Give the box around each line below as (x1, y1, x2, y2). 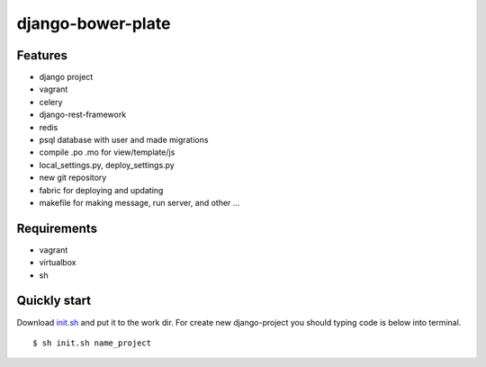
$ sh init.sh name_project (32, 337, 152, 348)
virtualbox (39, 257, 76, 268)
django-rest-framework (39, 109, 127, 121)
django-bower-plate (16, 13, 171, 33)
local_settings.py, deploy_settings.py (39, 159, 175, 170)
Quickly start (16, 293, 92, 309)
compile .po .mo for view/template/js (39, 147, 175, 157)
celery (39, 96, 63, 107)
